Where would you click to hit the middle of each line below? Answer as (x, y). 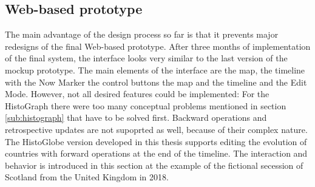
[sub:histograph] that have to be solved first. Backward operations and (136, 117)
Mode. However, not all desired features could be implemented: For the (137, 94)
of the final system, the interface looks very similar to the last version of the (146, 58)
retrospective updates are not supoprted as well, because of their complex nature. (156, 129)
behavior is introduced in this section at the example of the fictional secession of (154, 165)
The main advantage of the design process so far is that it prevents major (142, 34)
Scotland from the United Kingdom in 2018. (87, 177)
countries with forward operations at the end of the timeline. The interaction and (156, 153)
